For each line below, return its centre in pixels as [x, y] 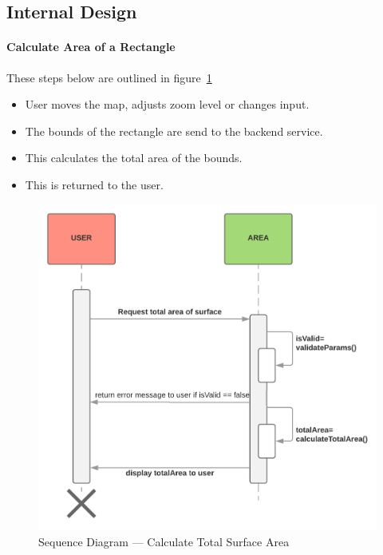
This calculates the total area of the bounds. [134, 158]
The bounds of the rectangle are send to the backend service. [174, 131]
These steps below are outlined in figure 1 [109, 77]
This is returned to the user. [94, 184]
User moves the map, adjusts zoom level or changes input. [167, 104]
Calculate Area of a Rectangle [91, 47]
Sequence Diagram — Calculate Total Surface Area [164, 541]
